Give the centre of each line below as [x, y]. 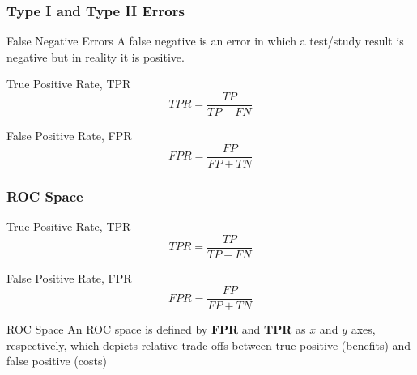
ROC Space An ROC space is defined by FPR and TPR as [156, 329]
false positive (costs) [57, 361]
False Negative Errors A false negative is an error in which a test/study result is [205, 41]
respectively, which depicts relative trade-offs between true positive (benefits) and [209, 345]
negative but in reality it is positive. [96, 56]
